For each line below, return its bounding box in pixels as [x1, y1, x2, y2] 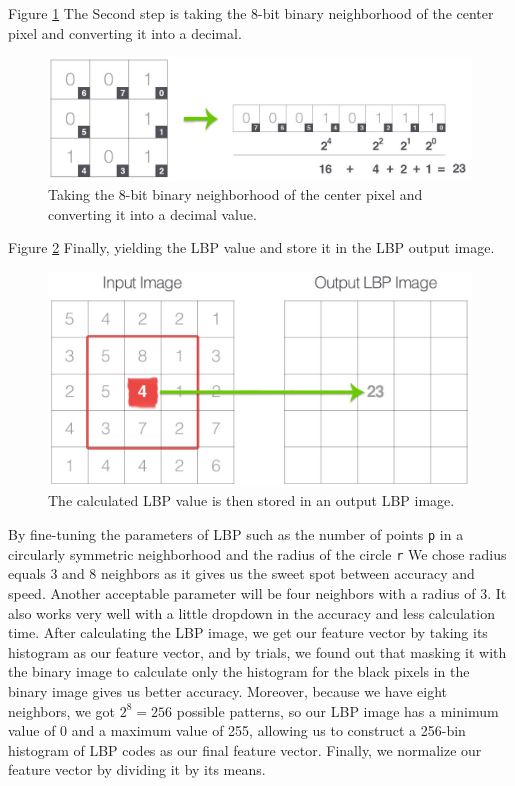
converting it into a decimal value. [48, 203, 257, 224]
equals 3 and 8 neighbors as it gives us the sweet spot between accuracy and [8, 563, 475, 584]
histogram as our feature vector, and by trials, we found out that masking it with [8, 641, 507, 662]
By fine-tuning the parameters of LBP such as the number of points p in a [8, 524, 464, 545]
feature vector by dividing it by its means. [8, 759, 266, 780]
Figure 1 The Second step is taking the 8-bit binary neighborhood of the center [8, 3, 494, 23]
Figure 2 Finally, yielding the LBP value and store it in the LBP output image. [8, 237, 495, 258]
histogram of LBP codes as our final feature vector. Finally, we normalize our [8, 739, 482, 760]
